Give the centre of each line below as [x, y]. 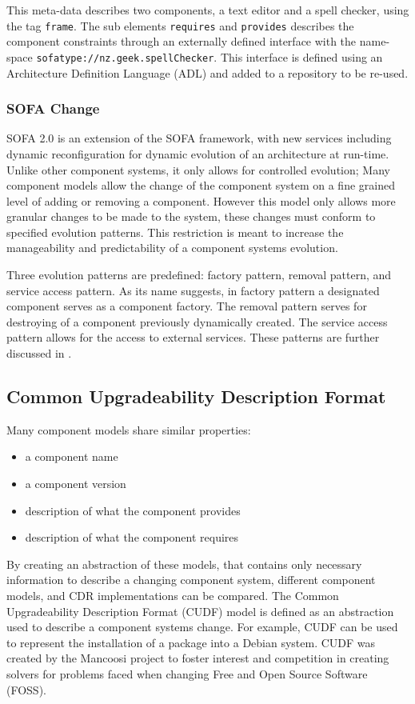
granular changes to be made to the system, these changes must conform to [191, 216]
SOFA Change [53, 108]
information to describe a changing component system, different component [191, 580]
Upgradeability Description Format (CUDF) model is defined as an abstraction [200, 611]
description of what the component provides [133, 510]
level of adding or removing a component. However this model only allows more [201, 200]
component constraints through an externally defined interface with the [182, 41]
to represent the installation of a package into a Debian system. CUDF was [191, 642]
